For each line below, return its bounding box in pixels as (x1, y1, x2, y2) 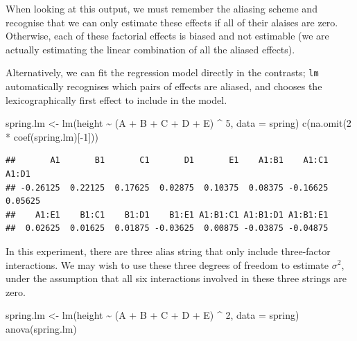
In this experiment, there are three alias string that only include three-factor (6, 243, 331, 258)
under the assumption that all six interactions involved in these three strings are (6, 271, 347, 286)
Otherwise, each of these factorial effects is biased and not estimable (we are (6, 28, 329, 43)
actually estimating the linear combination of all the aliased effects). (6, 42, 295, 56)
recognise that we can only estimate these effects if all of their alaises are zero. (6, 15, 338, 29)
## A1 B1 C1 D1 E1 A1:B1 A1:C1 (6, 155, 329, 166)
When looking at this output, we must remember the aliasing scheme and (6, 1, 317, 15)
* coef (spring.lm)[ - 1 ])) (6, 129, 98, 143)
